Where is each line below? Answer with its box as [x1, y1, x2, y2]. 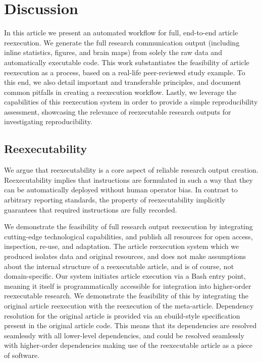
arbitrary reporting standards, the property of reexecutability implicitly [4, 194, 226, 205]
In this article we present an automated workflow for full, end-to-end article [4, 27, 238, 38]
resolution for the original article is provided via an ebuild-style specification [4, 310, 240, 321]
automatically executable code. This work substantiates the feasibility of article [4, 57, 249, 67]
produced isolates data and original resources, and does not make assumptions [4, 251, 246, 262]
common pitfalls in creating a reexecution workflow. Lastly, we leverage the [4, 86, 237, 97]
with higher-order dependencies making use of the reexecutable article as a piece [4, 340, 252, 350]
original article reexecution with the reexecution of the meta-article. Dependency [4, 300, 254, 311]
